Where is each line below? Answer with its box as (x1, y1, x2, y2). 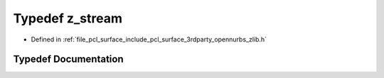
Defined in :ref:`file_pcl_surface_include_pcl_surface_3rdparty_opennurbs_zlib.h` (31, 35, 267, 44)
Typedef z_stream (13, 11, 123, 26)
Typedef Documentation (13, 53, 124, 65)
